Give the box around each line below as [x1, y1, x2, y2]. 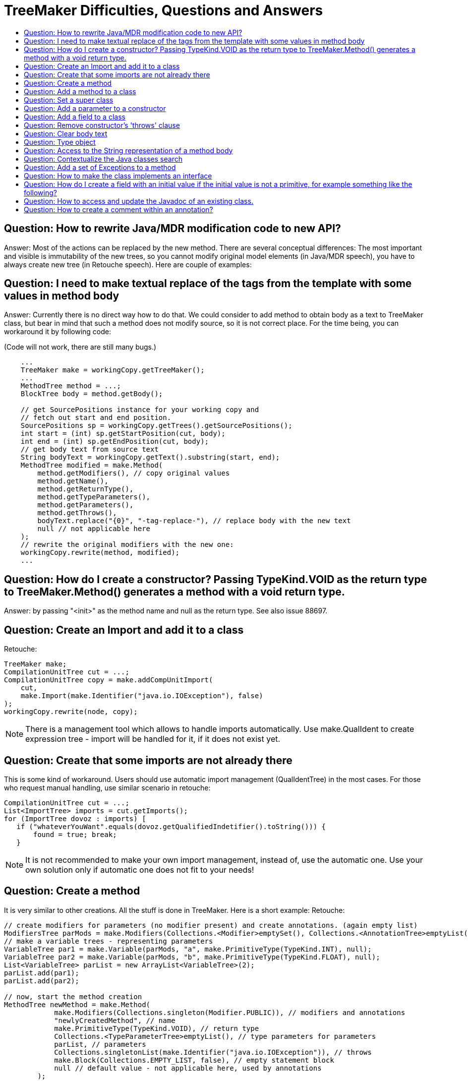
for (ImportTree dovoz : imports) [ [4, 814, 146, 823]
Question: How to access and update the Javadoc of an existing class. [24, 196, 253, 205]
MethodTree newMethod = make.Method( [4, 1000, 151, 1009]
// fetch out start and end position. [20, 414, 172, 422]
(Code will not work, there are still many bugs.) [4, 343, 157, 352]
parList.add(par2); [4, 976, 79, 985]
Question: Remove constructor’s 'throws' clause [24, 120, 180, 129]
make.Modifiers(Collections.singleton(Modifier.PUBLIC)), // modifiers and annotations [54, 1008, 406, 1017]
